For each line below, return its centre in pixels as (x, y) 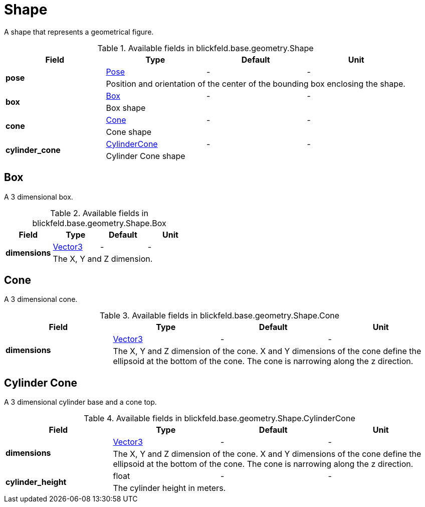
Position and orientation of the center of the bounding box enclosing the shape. (256, 83)
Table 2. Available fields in (99, 213)
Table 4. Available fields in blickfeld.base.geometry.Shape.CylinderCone (220, 418)
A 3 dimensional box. (39, 197)
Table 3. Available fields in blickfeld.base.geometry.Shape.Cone (220, 316)
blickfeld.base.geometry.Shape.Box (99, 223)
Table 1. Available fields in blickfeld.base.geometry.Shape (205, 48)
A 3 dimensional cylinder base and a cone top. (80, 402)
